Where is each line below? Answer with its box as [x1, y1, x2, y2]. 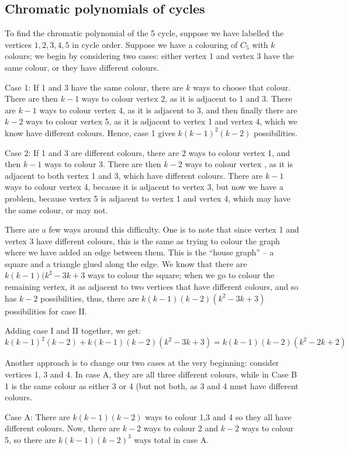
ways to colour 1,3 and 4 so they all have [145, 410, 292, 423]
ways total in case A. [134, 433, 209, 445]
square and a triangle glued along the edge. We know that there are [5, 257, 247, 269]
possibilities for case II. [5, 304, 87, 317]
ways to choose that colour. [193, 81, 291, 93]
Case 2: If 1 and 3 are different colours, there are [5, 146, 179, 158]
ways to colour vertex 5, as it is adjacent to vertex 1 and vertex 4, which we [26, 115, 298, 127]
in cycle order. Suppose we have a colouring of [72, 38, 238, 50]
